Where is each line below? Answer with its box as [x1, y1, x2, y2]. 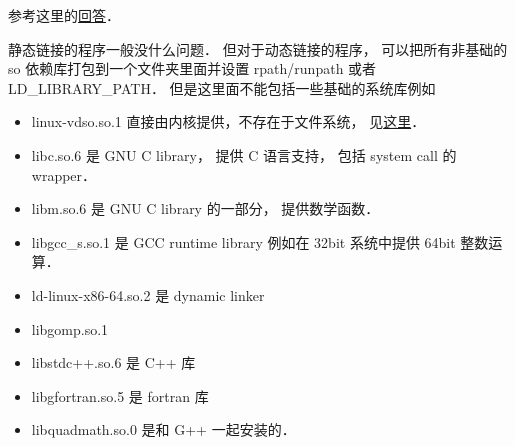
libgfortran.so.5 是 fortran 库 [31, 385, 209, 406]
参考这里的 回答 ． [8, 5, 120, 25]
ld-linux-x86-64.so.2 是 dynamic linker [31, 284, 265, 305]
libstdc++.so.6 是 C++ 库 [31, 352, 196, 373]
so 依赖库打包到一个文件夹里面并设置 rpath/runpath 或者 [8, 58, 377, 79]
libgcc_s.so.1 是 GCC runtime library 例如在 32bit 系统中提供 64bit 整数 [31, 231, 489, 252]
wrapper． [31, 164, 97, 185]
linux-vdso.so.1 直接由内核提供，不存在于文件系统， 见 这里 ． [31, 111, 426, 132]
